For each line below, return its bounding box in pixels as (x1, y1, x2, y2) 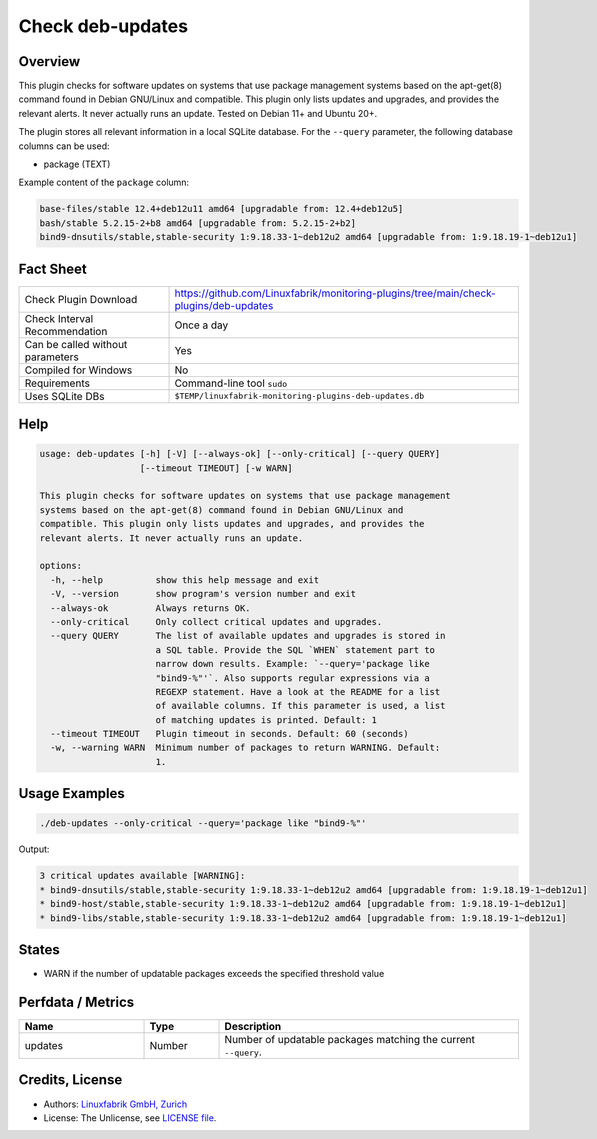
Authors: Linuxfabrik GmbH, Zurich (43, 1098, 188, 1110)
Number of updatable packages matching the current (224, 1033, 475, 1047)
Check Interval (24, 311, 94, 325)
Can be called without (24, 337, 128, 351)
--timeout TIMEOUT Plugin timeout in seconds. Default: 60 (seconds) (50, 728, 409, 740)
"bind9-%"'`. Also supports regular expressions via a (155, 672, 430, 684)
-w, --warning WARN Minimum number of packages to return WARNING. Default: (50, 742, 441, 754)
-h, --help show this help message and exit (50, 574, 320, 585)
